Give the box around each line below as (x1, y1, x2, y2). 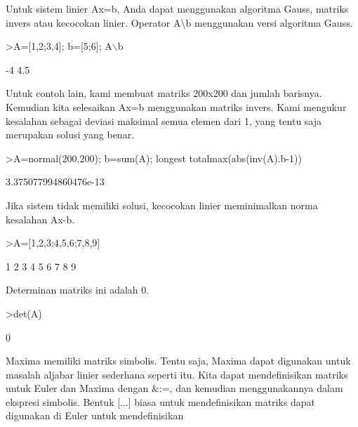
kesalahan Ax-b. (6, 211, 75, 226)
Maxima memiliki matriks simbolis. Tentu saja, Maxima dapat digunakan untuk (6, 353, 351, 368)
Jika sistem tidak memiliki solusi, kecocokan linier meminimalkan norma (6, 197, 318, 212)
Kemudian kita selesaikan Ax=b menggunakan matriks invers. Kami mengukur (6, 99, 347, 114)
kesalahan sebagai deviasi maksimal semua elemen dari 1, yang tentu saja (6, 113, 322, 128)
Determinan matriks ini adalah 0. (6, 282, 150, 297)
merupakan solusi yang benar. (6, 127, 135, 142)
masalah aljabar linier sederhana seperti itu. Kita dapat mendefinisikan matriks (6, 367, 348, 381)
